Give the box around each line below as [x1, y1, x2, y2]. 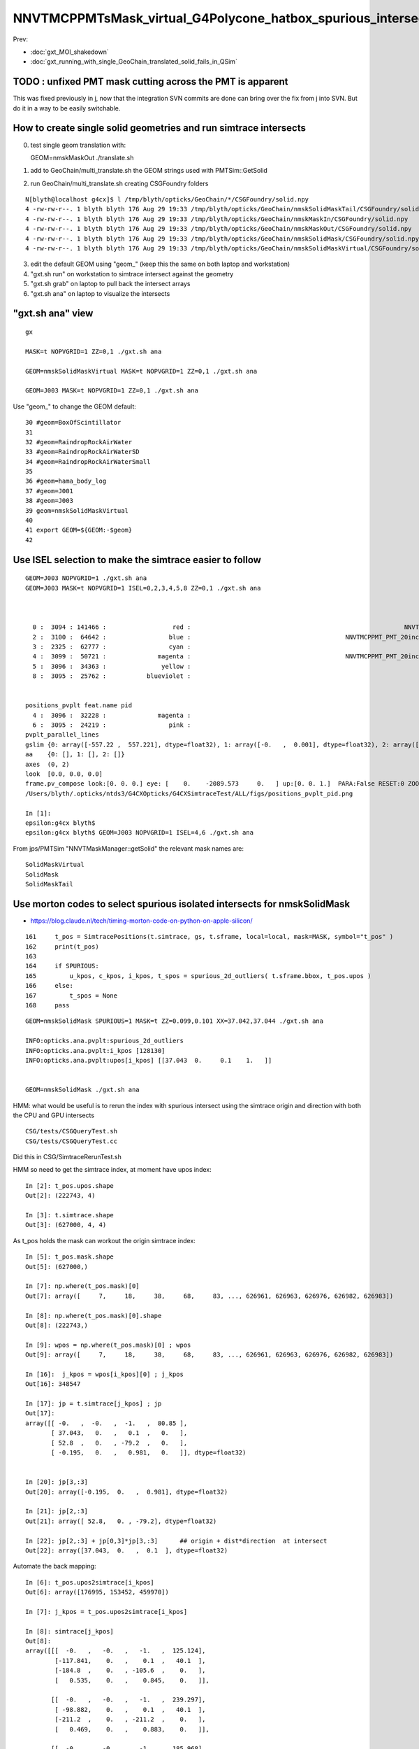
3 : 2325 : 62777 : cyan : [32, 642, 191, 651]
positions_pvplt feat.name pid [25, 702, 133, 709]
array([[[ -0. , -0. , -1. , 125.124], [25, 1647, 206, 1655]
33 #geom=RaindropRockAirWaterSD [25, 448, 140, 456]
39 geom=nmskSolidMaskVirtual [25, 507, 129, 514]
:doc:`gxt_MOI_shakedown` [30, 48, 110, 56]
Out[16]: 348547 [25, 1380, 81, 1388]
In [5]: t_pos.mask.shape [25, 1253, 115, 1261]
